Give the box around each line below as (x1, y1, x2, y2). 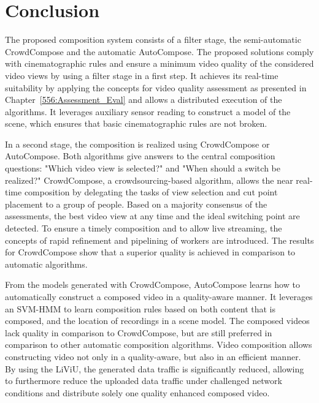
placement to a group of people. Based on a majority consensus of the (5, 197, 267, 210)
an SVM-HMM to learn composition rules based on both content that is (5, 302, 276, 315)
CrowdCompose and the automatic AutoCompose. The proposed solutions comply (5, 45, 314, 58)
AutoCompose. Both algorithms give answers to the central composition (5, 149, 275, 162)
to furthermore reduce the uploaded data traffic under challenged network (5, 374, 282, 387)
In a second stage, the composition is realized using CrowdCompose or (5, 137, 270, 150)
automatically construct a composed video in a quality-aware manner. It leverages (5, 290, 313, 303)
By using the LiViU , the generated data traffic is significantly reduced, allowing (5, 362, 304, 375)
